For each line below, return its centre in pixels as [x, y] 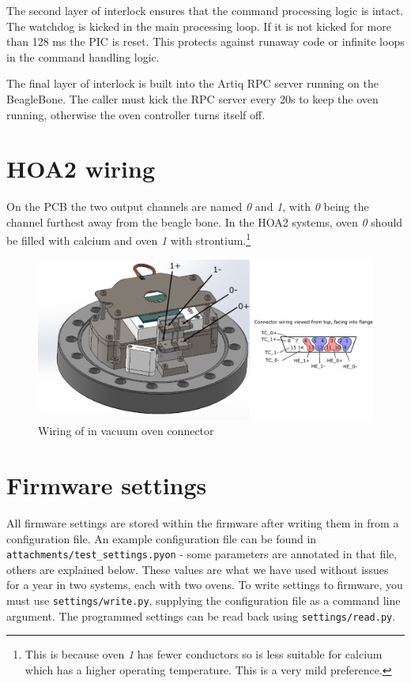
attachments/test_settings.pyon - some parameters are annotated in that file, [202, 554]
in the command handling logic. [83, 56]
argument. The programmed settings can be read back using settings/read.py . [201, 615]
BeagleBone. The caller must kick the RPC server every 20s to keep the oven [192, 98]
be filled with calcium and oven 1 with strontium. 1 [129, 239]
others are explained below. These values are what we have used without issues [198, 569]
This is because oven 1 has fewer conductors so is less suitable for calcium [204, 654]
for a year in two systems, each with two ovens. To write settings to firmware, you [205, 585]
